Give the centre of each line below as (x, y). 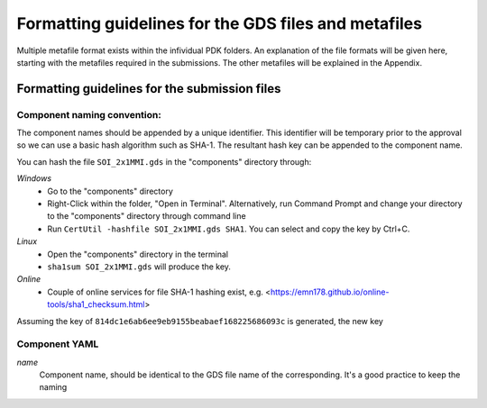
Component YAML (58, 344)
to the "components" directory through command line (147, 216)
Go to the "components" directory (110, 191)
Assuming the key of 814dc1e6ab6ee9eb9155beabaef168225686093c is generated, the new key (200, 321)
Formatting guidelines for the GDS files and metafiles (220, 23)
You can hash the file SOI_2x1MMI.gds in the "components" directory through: (164, 161)
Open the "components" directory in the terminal (138, 254)
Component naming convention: (89, 114)
